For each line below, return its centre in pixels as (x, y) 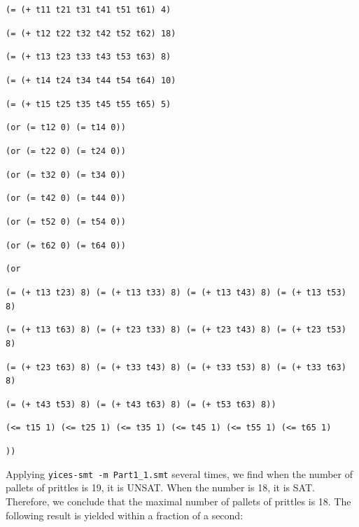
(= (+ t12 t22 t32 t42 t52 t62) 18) (91, 33)
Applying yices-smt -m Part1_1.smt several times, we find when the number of (179, 473)
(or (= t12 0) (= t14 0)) (66, 128)
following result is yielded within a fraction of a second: (125, 515)
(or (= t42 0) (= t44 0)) (66, 198)
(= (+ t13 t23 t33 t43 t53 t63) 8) (89, 57)
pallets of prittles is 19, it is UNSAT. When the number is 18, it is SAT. (160, 487)
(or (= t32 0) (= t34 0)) (66, 175)
